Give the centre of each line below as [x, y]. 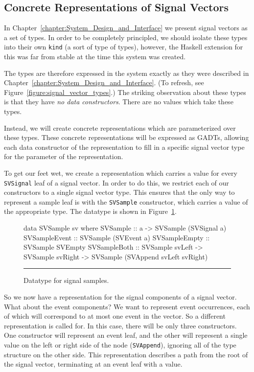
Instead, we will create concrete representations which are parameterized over [120, 128]
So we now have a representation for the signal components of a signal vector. [120, 297]
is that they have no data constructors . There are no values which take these [119, 102]
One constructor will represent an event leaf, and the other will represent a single [126, 335]
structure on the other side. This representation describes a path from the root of [126, 354]
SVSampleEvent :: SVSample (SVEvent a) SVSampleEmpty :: [117, 237]
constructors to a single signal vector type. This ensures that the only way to [119, 192]
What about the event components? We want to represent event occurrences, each [127, 306]
